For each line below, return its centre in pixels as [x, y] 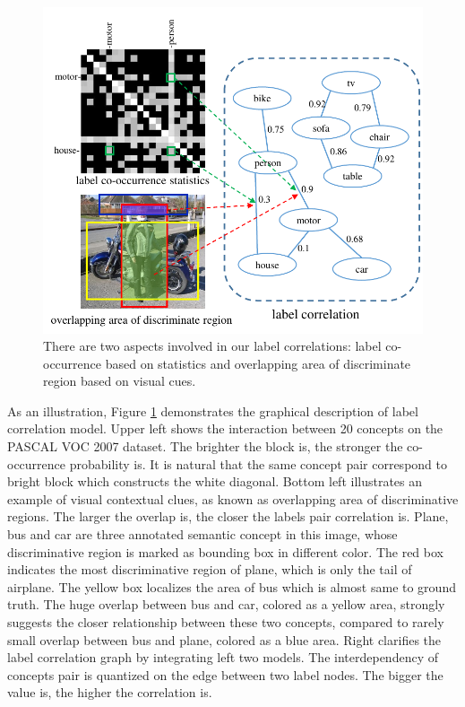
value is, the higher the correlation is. [110, 692]
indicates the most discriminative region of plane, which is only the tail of [210, 569]
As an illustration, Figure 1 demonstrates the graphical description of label [213, 410]
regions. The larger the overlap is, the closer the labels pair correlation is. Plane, [228, 516]
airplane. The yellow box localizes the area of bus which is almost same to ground [232, 586]
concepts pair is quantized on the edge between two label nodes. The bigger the [225, 674]
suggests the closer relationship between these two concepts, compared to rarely [226, 622]
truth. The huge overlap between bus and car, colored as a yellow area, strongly [226, 604]
